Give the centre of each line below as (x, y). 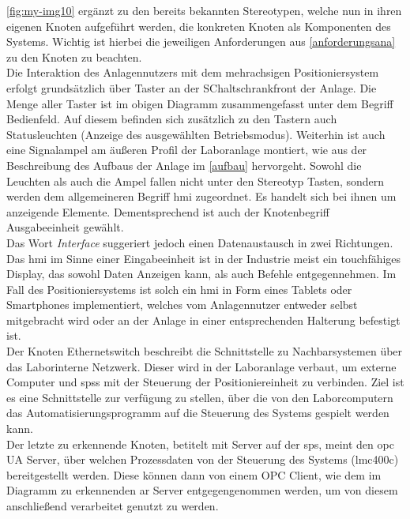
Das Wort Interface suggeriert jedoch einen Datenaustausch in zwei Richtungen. (200, 242)
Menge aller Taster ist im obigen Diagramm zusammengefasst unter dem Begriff (200, 103)
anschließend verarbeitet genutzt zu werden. (113, 506)
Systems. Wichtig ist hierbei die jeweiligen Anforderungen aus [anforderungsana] (201, 41)
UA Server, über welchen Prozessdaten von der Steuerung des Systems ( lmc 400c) (203, 459)
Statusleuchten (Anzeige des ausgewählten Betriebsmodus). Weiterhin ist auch (196, 134)
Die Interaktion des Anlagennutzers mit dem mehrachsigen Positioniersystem (193, 72)
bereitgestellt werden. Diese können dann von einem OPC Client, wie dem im (194, 474)
